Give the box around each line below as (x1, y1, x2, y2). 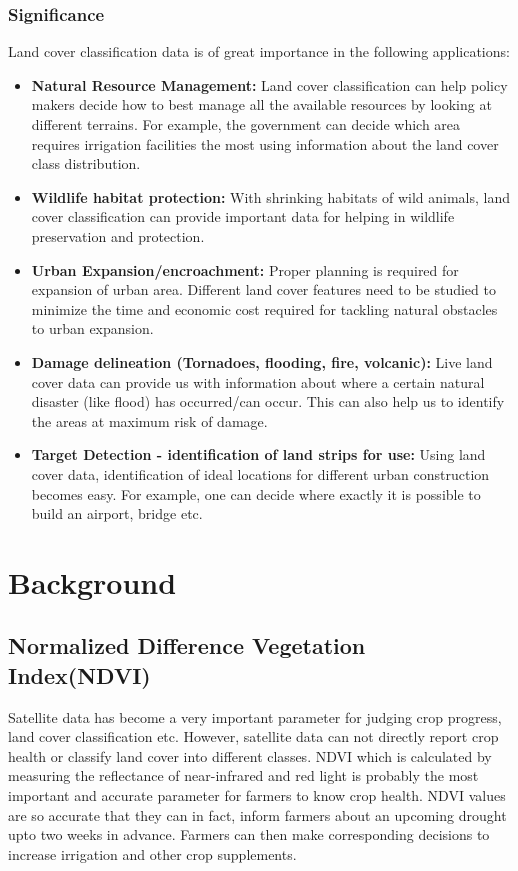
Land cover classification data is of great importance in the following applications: (8, 41, 510, 62)
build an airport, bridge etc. (31, 503, 203, 524)
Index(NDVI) (8, 659, 151, 690)
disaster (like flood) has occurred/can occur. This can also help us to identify (31, 391, 505, 412)
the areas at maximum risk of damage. (31, 410, 268, 431)
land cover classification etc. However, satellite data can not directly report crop (8, 726, 499, 747)
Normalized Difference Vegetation (8, 630, 366, 661)
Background (8, 561, 177, 602)
